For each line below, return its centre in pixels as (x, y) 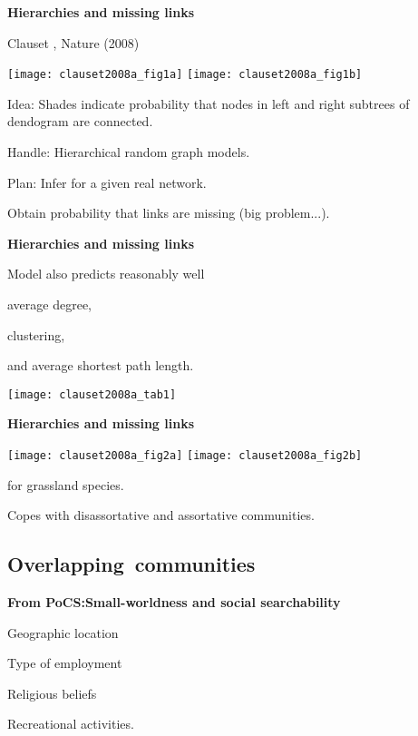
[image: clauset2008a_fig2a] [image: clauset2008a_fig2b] (185, 456)
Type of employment (65, 663)
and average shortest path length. (101, 365)
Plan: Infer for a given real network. (107, 182)
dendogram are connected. (80, 121)
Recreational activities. (71, 724)
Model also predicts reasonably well (106, 274)
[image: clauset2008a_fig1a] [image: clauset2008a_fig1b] (185, 75)
